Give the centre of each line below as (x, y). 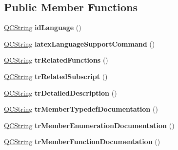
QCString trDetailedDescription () (60, 92)
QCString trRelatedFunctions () (56, 60)
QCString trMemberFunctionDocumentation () (82, 142)
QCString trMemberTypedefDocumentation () (81, 109)
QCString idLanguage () (43, 27)
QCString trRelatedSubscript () (56, 76)
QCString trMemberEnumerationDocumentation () (89, 125)
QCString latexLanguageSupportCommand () (79, 43)
